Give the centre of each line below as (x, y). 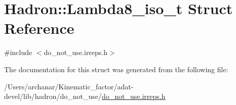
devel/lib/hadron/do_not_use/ (53, 96)
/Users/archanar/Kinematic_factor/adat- (69, 86)
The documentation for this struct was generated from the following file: (116, 69)
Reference (39, 28)
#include (18, 52)
